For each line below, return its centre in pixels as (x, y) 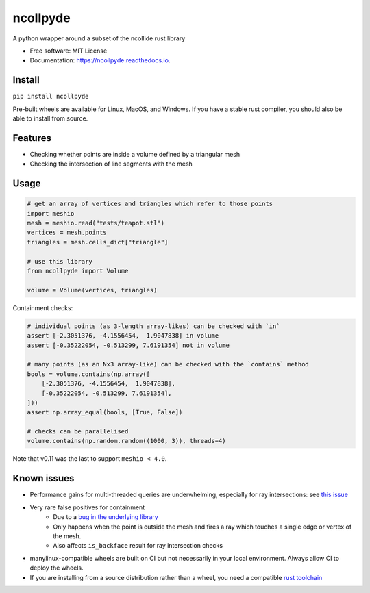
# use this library (60, 261)
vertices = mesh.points (67, 232)
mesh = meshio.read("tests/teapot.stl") (96, 223)
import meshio (51, 213)
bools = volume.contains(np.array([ (89, 374)
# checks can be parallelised (78, 432)
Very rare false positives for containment (87, 507)
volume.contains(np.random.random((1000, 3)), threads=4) (126, 441)
